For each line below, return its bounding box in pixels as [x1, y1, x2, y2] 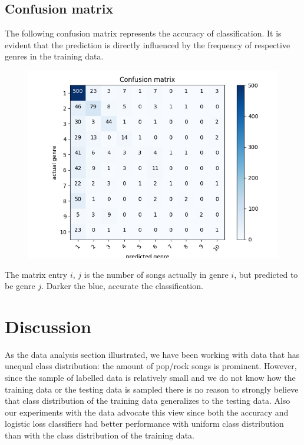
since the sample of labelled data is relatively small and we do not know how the [5, 371, 296, 384]
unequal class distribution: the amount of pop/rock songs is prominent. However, [5, 360, 297, 372]
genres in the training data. [5, 50, 104, 62]
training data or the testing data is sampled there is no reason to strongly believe [5, 383, 299, 395]
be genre [5, 280, 35, 292]
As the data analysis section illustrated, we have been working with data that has [5, 348, 300, 360]
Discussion [5, 314, 91, 338]
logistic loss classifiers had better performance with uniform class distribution [5, 417, 284, 430]
